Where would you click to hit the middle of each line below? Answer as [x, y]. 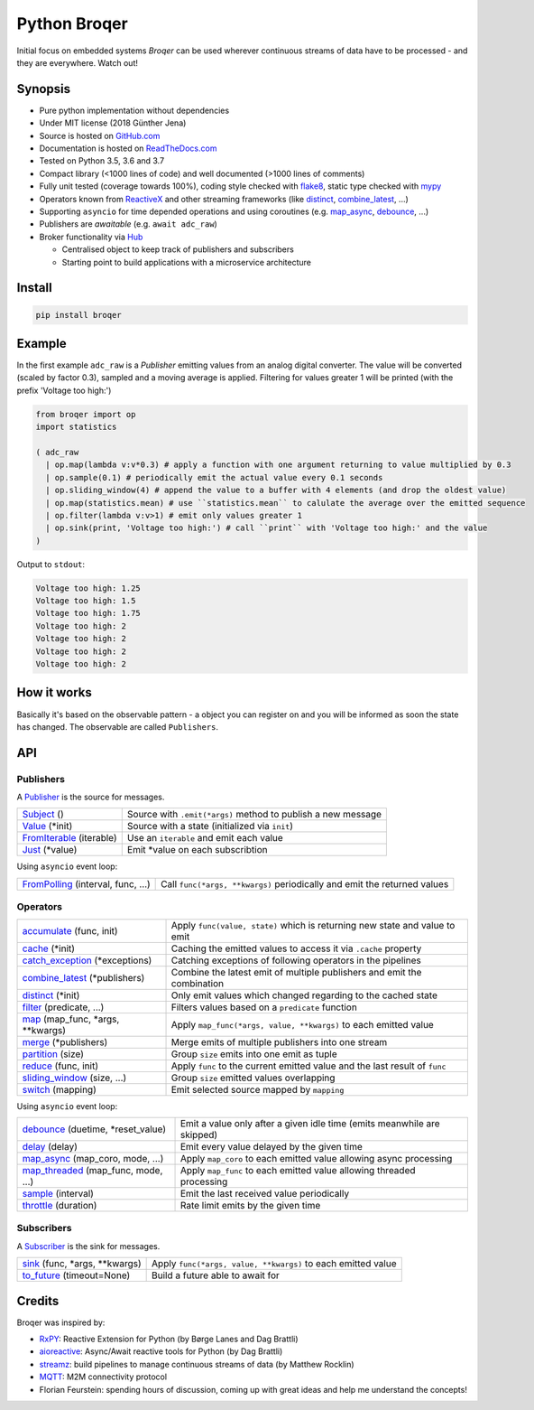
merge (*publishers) [65, 1041]
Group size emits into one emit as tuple [254, 1054]
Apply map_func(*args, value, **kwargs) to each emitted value [303, 1024]
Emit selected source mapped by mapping [258, 1089]
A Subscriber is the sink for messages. [88, 1246]
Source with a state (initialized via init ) [210, 826]
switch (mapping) [59, 1089]
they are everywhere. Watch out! [78, 62]
